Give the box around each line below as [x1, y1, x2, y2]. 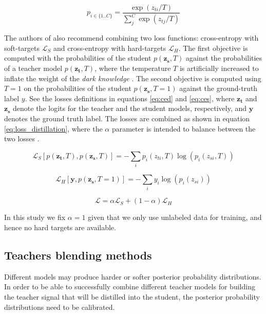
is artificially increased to [179, 62, 259, 73]
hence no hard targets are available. [4, 221, 116, 232]
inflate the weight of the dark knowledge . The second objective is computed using [4, 72, 261, 83]
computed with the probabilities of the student [4, 52, 151, 63]
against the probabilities [186, 52, 262, 63]
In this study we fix [4, 212, 66, 223]
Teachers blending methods [4, 247, 152, 263]
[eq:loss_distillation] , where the [4, 123, 103, 134]
